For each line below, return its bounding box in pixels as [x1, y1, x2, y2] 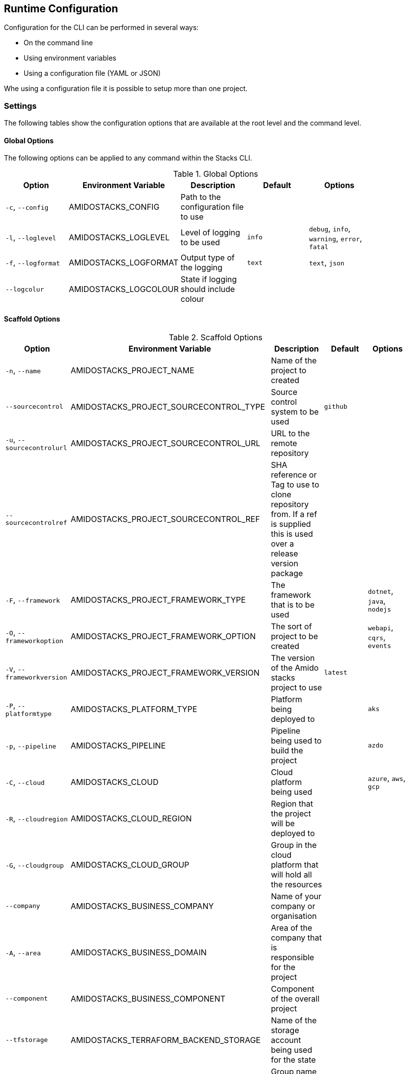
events [368, 642, 391, 650]
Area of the [271, 922, 313, 933]
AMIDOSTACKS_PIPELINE [70, 740, 166, 750]
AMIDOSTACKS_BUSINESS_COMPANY [70, 901, 214, 911]
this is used [271, 528, 313, 539]
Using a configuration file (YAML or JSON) [24, 69, 161, 78]
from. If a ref [271, 509, 317, 519]
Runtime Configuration [4, 2, 118, 15]
